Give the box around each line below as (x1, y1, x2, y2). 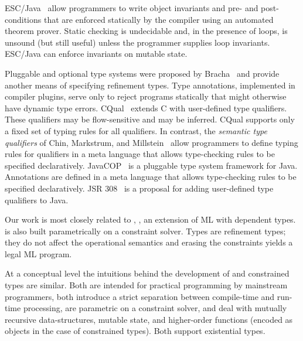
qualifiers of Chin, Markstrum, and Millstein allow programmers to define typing (5, 136, 298, 148)
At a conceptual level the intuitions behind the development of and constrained (5, 267, 290, 279)
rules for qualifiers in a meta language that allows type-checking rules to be (5, 148, 275, 160)
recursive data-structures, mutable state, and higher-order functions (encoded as (5, 313, 293, 325)
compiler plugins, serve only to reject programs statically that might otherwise (5, 90, 287, 103)
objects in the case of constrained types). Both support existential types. (5, 325, 265, 337)
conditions (5, 13, 42, 25)
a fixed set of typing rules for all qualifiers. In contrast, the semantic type (5, 124, 267, 137)
